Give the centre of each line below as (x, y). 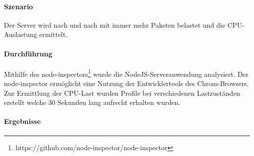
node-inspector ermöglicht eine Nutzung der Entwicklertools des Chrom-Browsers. (127, 83)
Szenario (19, 6)
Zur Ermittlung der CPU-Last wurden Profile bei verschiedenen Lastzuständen (122, 93)
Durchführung (28, 53)
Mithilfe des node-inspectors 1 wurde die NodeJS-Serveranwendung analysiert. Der (126, 73)
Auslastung (21, 34)
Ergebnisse (22, 121)
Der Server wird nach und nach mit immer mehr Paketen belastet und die (115, 25)
